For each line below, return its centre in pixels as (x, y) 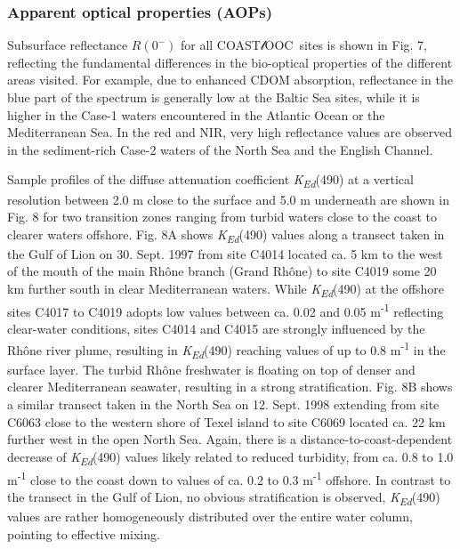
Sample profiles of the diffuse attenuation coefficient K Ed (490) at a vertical (210, 181)
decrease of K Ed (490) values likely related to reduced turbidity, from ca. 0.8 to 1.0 (230, 457)
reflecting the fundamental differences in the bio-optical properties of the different (230, 62)
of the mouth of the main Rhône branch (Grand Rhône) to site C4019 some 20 (222, 271)
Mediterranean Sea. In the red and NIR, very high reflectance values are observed (230, 132)
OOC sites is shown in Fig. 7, (346, 45)
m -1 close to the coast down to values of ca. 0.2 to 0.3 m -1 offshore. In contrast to (229, 478)
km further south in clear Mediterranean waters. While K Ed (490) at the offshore (226, 290)
